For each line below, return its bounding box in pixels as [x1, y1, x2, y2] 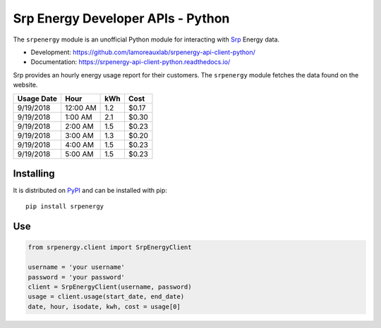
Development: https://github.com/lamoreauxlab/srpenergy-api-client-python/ [30, 48, 255, 56]
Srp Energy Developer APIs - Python [13, 11, 230, 26]
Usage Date [17, 94, 58, 103]
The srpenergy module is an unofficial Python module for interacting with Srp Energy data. [13, 35, 280, 44]
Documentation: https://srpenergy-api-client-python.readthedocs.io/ [30, 58, 231, 66]
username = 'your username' [28, 263, 125, 271]
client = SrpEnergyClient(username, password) [28, 282, 192, 291]
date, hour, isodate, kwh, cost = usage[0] [28, 303, 181, 310]
